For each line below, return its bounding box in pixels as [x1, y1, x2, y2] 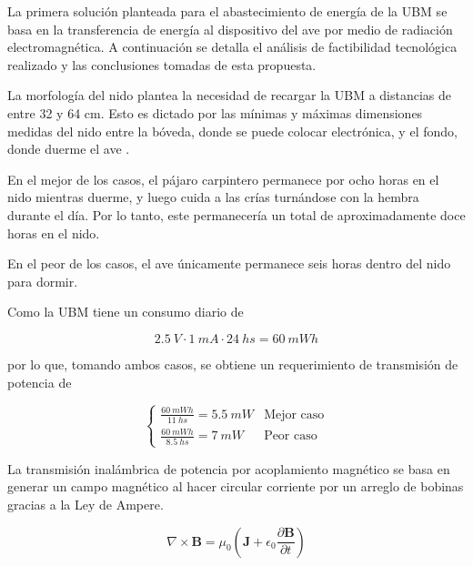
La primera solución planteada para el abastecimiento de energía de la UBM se [7, 2, 448, 20]
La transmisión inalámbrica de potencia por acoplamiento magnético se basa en [7, 459, 450, 478]
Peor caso [264, 430, 317, 443]
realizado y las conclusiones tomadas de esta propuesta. [7, 55, 317, 74]
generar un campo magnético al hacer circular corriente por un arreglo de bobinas [7, 477, 464, 496]
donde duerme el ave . [7, 139, 130, 158]
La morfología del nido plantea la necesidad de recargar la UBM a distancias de [7, 86, 452, 105]
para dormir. [7, 271, 78, 290]
